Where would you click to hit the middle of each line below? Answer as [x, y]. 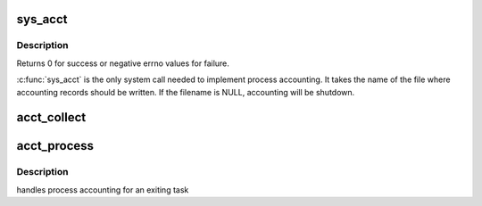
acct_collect [51, 117]
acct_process [55, 146]
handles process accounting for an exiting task [103, 190]
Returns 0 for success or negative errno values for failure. [123, 63]
